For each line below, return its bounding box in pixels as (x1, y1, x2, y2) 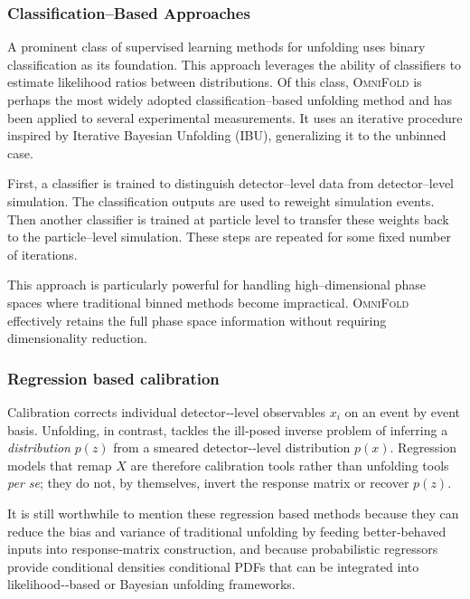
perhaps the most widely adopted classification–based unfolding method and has (7, 90, 453, 109)
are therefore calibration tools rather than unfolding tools (130, 455, 449, 474)
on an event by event (344, 402, 461, 421)
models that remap (7, 455, 112, 474)
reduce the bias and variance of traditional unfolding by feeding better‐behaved (7, 521, 446, 540)
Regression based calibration (7, 366, 220, 389)
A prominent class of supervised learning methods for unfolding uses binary (7, 37, 426, 56)
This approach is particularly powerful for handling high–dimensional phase (7, 275, 426, 294)
